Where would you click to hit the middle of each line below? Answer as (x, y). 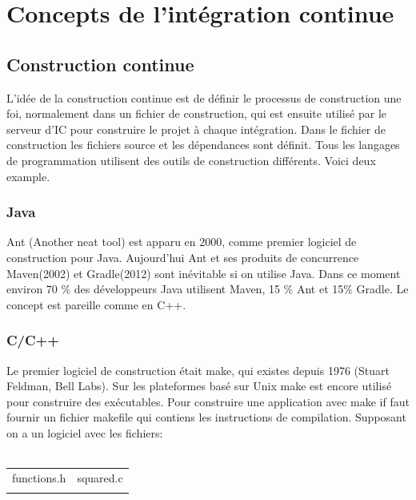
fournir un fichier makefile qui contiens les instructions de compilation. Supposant (206, 417)
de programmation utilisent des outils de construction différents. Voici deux (191, 160)
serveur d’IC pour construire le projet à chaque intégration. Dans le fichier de (196, 129)
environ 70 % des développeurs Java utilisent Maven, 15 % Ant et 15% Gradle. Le (208, 289)
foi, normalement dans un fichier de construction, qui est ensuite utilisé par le (196, 113)
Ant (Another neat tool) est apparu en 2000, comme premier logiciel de (182, 242)
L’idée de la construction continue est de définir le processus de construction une (204, 97)
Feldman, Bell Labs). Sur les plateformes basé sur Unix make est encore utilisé (199, 386)
